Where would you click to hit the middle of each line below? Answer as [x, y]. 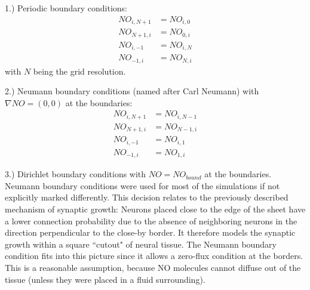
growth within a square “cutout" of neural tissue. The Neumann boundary [141, 244]
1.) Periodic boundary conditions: [66, 8]
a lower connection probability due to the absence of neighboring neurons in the [151, 220]
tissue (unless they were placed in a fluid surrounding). [105, 279]
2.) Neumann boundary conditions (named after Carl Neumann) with [132, 91]
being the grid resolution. [79, 71]
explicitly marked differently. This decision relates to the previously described [147, 197]
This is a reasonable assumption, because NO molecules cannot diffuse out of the [153, 267]
